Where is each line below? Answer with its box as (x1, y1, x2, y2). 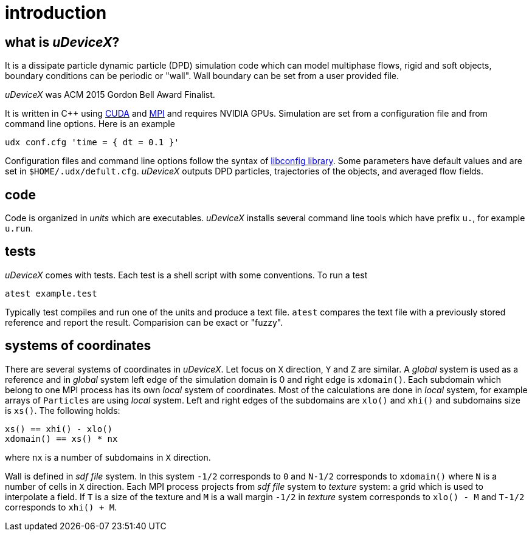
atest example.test (5, 288, 97, 298)
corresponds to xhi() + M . (5, 501, 117, 512)
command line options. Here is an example (5, 119, 175, 129)
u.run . (5, 223, 33, 234)
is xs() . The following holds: (5, 405, 120, 416)
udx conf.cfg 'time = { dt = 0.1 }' (5, 137, 179, 148)
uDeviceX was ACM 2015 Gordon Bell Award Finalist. (5, 89, 215, 100)
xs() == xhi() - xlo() (5, 424, 113, 434)
